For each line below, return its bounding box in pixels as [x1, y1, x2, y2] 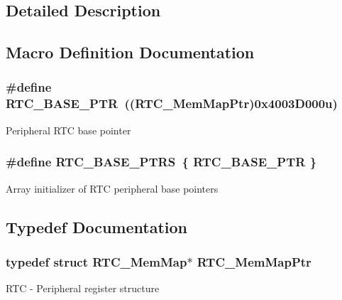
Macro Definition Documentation [6, 41, 255, 63]
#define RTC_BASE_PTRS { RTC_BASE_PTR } [6, 153, 317, 171]
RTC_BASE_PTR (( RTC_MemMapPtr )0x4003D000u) [6, 95, 338, 112]
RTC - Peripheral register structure [6, 281, 160, 296]
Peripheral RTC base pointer [6, 122, 131, 137]
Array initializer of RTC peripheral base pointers [6, 181, 219, 195]
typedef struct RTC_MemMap [6, 252, 187, 270]
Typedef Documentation [6, 215, 187, 237]
